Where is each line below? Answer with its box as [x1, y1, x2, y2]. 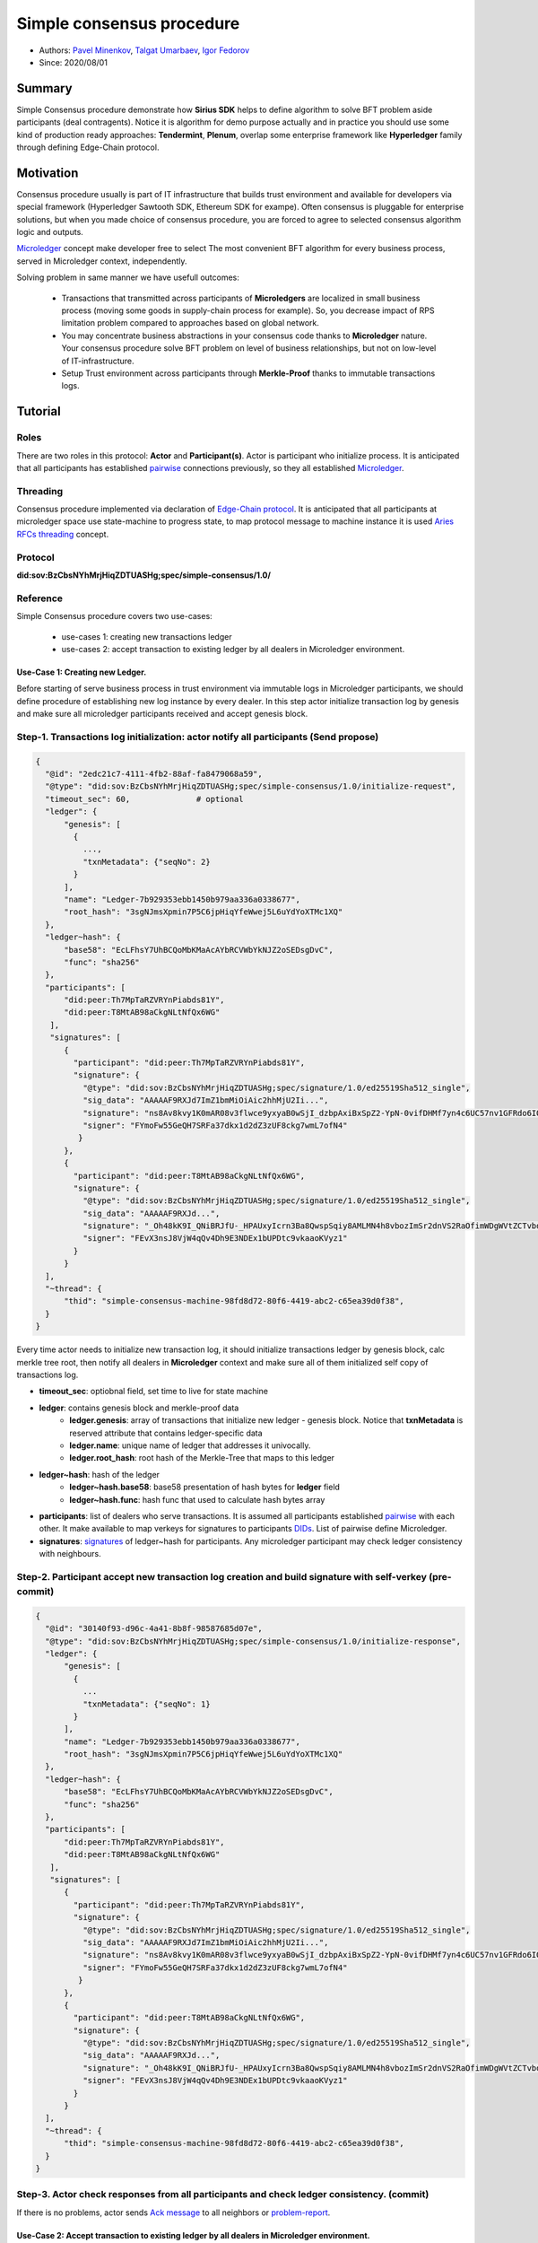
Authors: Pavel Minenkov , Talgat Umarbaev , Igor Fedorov [39, 45, 250, 56]
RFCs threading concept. [16, 528, 109, 539]
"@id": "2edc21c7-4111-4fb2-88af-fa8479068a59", [45, 769, 264, 780]
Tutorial [16, 404, 62, 419]
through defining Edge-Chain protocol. [16, 142, 160, 153]
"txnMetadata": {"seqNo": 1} [82, 1698, 211, 1709]
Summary [16, 81, 73, 96]
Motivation [16, 165, 79, 180]
